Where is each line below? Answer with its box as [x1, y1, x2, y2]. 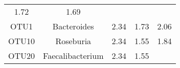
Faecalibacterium [43, 50, 104, 61]
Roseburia [55, 35, 92, 47]
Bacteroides [52, 20, 94, 32]
